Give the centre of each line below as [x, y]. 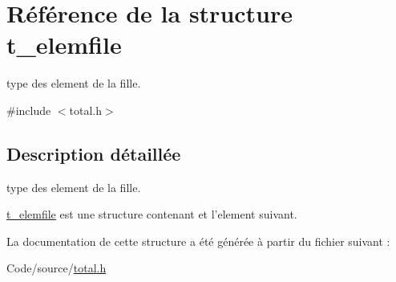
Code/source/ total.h [57, 268]
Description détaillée [94, 153]
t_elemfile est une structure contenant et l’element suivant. [152, 214]
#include [29, 110]
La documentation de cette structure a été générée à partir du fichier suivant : [198, 241]
